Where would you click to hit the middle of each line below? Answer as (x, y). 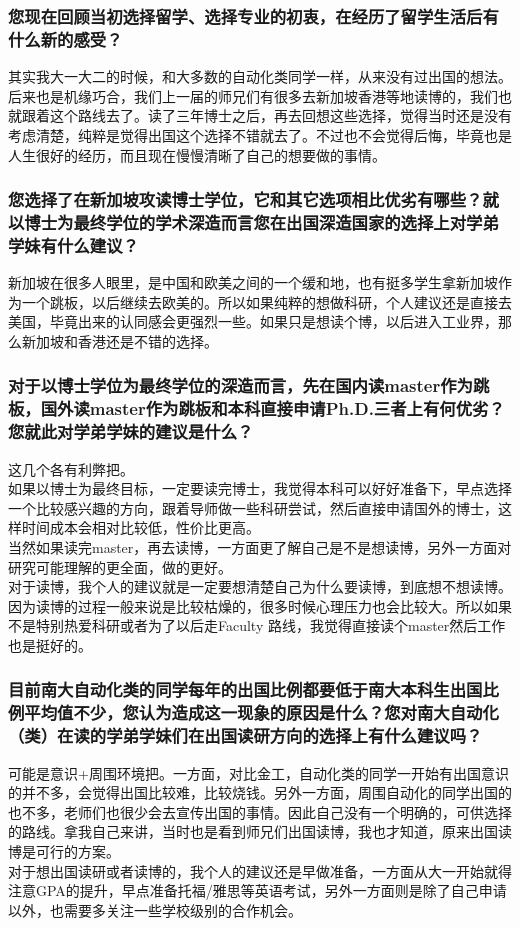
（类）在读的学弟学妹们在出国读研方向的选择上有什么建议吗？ (245, 735)
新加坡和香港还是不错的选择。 (119, 340)
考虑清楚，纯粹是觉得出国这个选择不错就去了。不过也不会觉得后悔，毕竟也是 (260, 134)
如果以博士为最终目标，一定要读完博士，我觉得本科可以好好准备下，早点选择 (260, 488)
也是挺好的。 (50, 644)
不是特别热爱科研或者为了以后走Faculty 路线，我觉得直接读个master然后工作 (257, 625)
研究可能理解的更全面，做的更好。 (120, 566)
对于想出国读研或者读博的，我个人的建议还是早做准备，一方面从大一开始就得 (260, 870)
